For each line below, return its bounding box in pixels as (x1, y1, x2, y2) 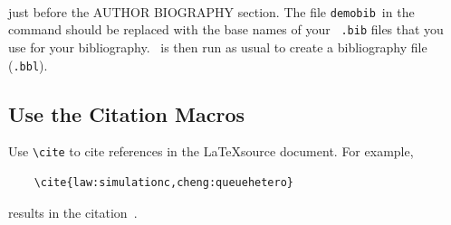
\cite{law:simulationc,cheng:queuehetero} (34, 176, 293, 190)
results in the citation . (8, 202, 138, 221)
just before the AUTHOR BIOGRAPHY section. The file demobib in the (8, 2, 415, 21)
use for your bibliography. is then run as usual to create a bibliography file (8, 37, 427, 56)
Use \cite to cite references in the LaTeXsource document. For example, (8, 142, 414, 161)
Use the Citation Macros (8, 99, 245, 127)
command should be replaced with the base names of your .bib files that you (8, 20, 444, 39)
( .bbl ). (8, 55, 48, 74)
